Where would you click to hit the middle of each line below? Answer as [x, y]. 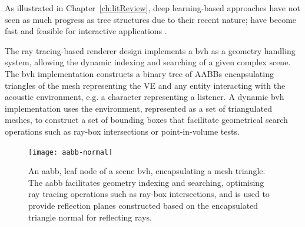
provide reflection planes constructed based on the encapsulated [143, 205]
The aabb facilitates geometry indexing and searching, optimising [146, 182]
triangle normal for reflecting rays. [90, 217]
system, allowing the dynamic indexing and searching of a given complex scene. [148, 62]
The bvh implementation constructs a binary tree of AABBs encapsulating [139, 73]
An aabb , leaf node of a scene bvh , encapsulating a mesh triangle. [147, 171]
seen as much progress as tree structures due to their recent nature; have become [151, 19]
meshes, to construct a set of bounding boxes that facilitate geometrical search [146, 120]
